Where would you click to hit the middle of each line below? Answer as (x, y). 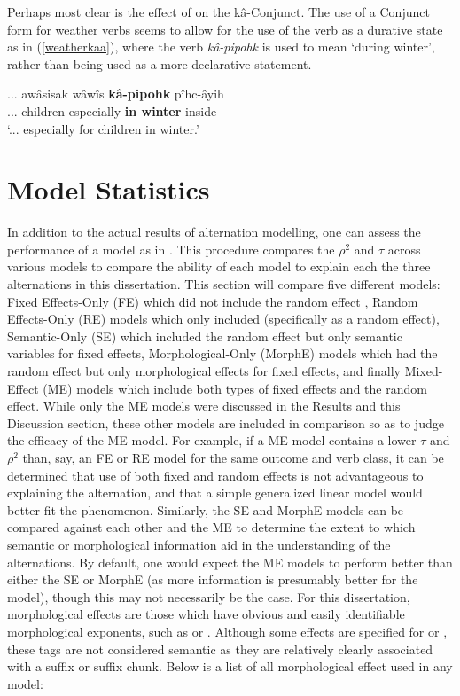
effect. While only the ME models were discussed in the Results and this (204, 406)
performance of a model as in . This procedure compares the (171, 249)
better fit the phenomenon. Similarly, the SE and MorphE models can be (206, 509)
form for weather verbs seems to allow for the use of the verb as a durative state (225, 29)
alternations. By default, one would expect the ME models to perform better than (230, 562)
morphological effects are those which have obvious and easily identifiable (206, 614)
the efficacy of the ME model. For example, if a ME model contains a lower (212, 440)
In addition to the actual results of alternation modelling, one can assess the (214, 232)
